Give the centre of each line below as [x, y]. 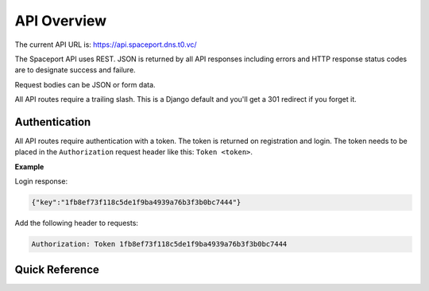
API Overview [61, 21]
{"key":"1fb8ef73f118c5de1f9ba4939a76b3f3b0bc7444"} [136, 202]
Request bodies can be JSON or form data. [85, 84]
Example [29, 166]
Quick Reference [57, 269]
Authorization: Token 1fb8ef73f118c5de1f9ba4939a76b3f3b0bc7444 [159, 244]
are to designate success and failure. [75, 70]
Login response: [41, 181]
